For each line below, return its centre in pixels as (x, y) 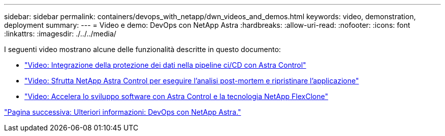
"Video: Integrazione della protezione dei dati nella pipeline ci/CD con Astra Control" (165, 65)
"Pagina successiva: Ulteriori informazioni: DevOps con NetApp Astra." (123, 112)
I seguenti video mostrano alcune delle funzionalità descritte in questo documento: (142, 49)
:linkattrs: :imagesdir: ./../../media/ (60, 34)
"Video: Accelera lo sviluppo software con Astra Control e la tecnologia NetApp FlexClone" (176, 96)
